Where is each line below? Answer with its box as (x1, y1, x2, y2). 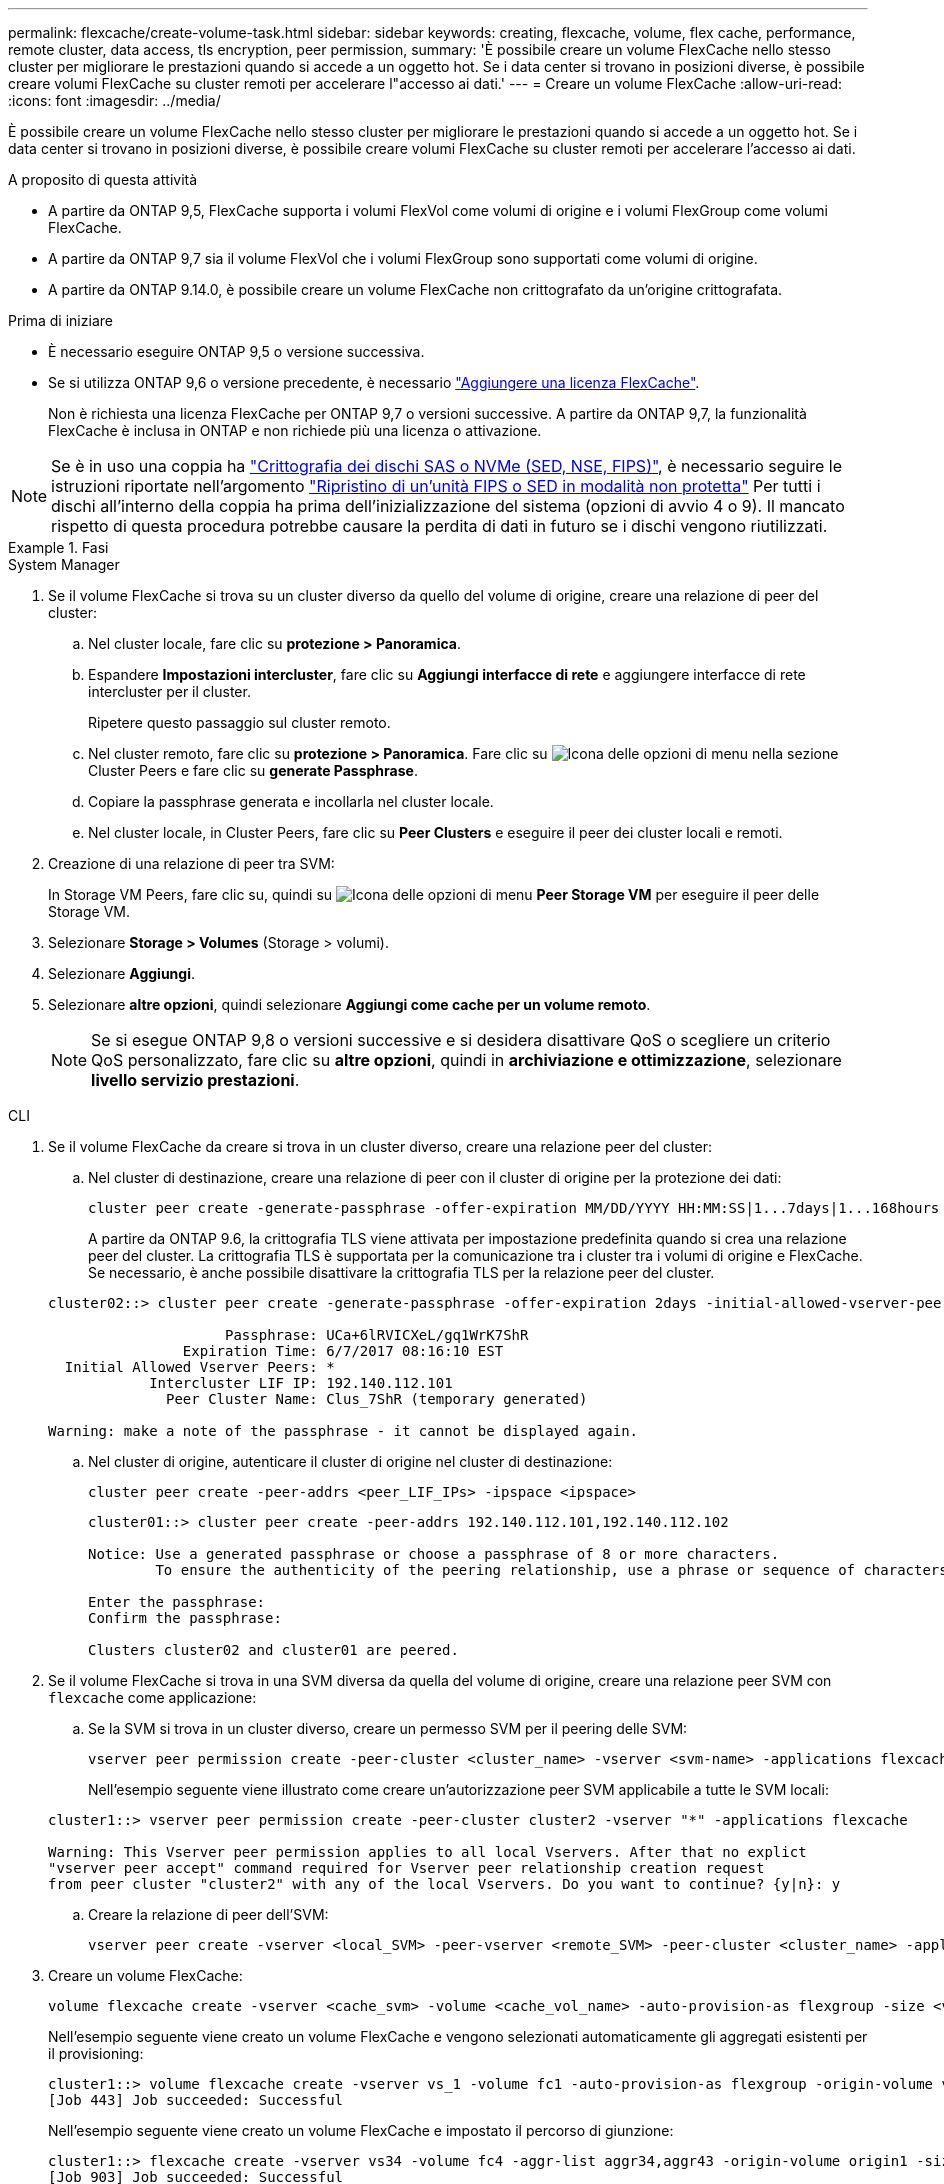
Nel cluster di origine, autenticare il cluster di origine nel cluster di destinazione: (88, 1453, 613, 1470)
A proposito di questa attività (8, 171, 198, 188)
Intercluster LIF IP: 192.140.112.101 (149, 1375, 453, 1391)
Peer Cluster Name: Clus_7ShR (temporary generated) (166, 1391, 588, 1407)
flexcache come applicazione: (48, 1689, 257, 1706)
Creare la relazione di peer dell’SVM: (88, 1906, 329, 1923)
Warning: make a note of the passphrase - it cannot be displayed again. (48, 1423, 639, 1439)
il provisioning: (48, 2045, 144, 2062)
